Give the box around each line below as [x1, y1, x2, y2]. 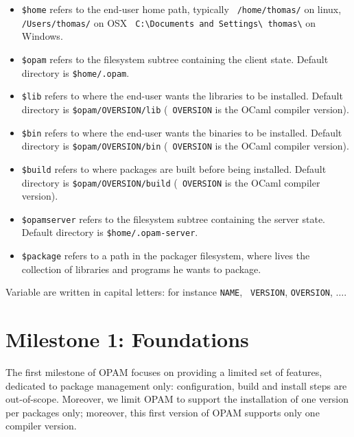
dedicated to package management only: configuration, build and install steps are [5, 378, 347, 392]
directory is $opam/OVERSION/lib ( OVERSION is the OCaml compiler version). [21, 102, 349, 116]
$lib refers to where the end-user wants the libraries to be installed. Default [21, 88, 343, 103]
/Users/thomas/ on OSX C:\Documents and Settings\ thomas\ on [21, 15, 316, 29]
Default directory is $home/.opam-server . [21, 225, 198, 239]
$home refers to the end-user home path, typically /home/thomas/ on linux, [21, 2, 342, 16]
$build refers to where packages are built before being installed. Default [21, 161, 327, 176]
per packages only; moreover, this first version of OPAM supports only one [5, 405, 320, 419]
